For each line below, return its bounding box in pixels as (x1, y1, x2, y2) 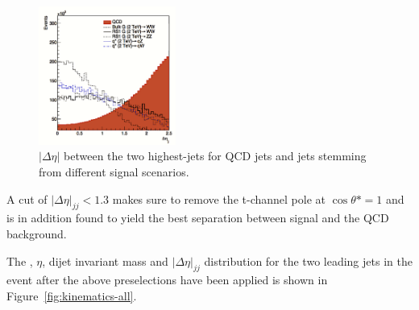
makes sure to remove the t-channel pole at (112, 190, 326, 207)
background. (6, 225, 67, 242)
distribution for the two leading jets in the (204, 252, 413, 269)
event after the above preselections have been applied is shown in (6, 271, 328, 288)
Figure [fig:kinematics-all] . (6, 287, 137, 304)
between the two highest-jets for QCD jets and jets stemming (64, 147, 367, 164)
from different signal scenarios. (39, 163, 189, 180)
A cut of (6, 190, 48, 207)
